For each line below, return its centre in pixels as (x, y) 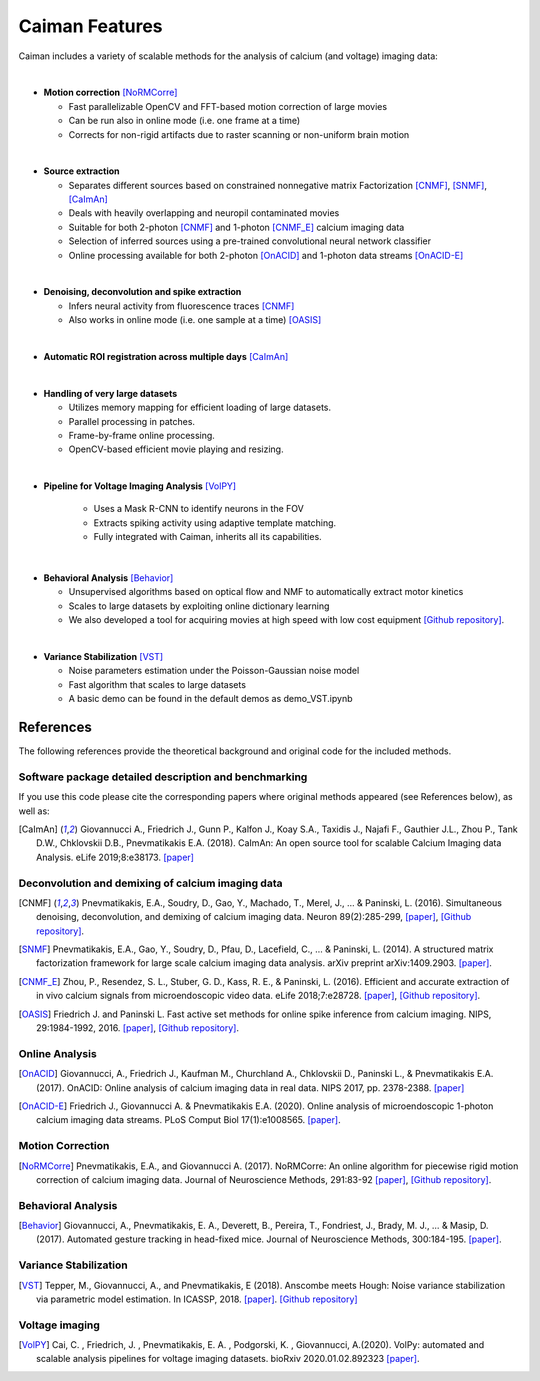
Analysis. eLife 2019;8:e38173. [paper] (115, 857)
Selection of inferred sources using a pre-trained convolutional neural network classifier (250, 241)
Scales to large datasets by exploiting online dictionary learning (199, 606)
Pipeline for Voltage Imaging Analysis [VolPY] (140, 486)
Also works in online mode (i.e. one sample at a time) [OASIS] (195, 320)
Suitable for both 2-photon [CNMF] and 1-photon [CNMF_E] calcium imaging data (236, 227)
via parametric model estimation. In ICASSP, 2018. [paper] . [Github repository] (197, 1299)
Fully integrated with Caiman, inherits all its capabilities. (207, 537)
